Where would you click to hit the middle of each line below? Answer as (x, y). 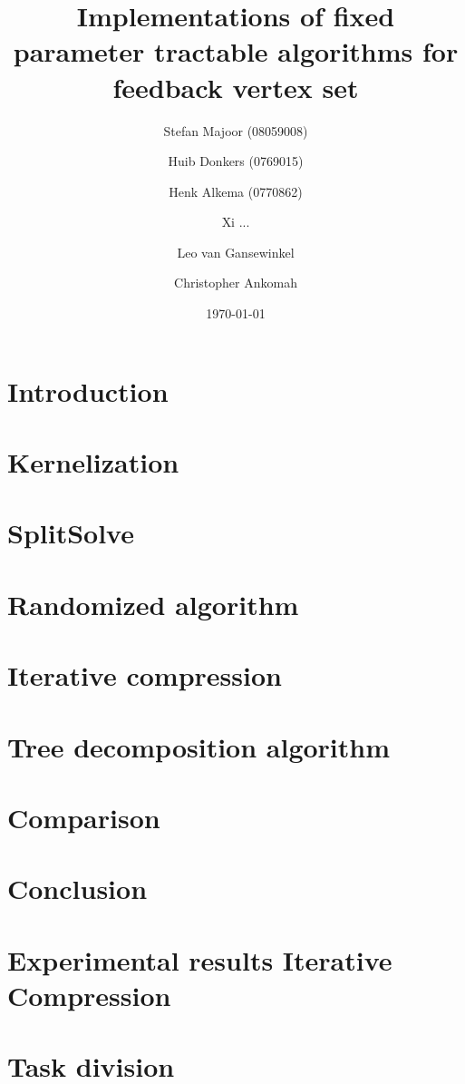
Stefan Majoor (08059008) (236, 130)
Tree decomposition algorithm (199, 746)
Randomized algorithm (153, 604)
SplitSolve (71, 533)
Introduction (88, 391)
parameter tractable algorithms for (236, 51)
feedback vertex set (236, 87)
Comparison (84, 817)
